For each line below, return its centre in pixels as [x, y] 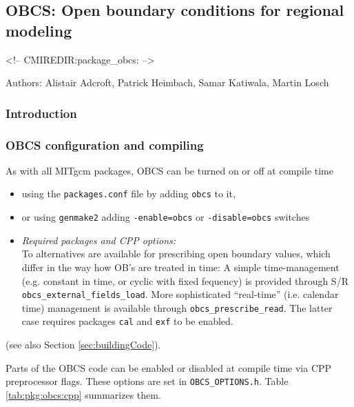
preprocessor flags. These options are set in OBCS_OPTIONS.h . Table [147, 381]
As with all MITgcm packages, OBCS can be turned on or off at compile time [169, 170]
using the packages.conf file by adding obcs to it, [128, 193]
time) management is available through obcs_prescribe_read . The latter [177, 307]
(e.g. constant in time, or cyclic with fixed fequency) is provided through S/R [185, 280]
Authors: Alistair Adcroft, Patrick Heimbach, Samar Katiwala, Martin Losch [167, 82]
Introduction [41, 113]
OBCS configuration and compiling [105, 145]
